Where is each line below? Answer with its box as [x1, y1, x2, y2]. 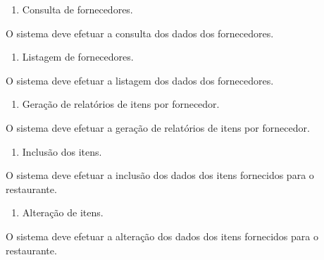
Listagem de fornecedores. [22, 49, 134, 64]
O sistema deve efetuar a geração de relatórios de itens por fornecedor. [6, 120, 310, 135]
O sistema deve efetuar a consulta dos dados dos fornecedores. [6, 25, 274, 40]
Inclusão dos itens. [22, 144, 102, 159]
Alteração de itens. [22, 205, 104, 220]
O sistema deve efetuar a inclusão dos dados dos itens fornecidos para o [6, 168, 314, 182]
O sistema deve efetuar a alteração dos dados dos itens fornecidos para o [6, 228, 318, 243]
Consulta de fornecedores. [22, 2, 133, 16]
